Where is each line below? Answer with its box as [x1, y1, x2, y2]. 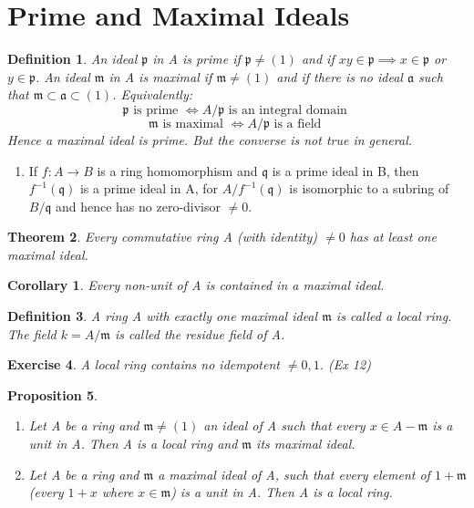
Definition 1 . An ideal [7, 49, 138, 68]
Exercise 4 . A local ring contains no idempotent [7, 355, 280, 374]
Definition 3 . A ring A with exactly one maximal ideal [7, 306, 318, 326]
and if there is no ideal [276, 67, 403, 86]
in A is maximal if [108, 67, 212, 86]
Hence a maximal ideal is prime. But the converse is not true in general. [7, 130, 413, 149]
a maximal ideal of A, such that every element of [158, 464, 430, 483]
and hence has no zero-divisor [55, 196, 222, 215]
